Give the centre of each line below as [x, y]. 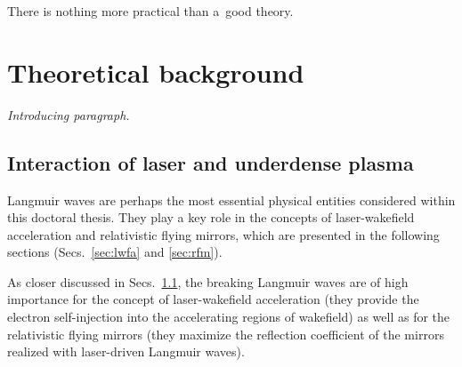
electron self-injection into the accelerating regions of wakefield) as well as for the [229, 317]
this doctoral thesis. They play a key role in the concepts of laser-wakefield [211, 217]
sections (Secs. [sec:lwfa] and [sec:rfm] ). [115, 252]
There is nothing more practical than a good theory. [150, 11]
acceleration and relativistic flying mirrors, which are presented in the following [223, 234]
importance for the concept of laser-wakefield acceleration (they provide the [213, 299]
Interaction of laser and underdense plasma [211, 162]
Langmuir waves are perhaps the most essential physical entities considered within [231, 199]
